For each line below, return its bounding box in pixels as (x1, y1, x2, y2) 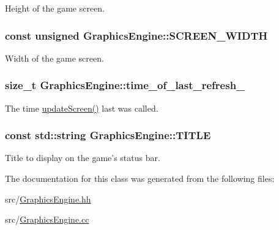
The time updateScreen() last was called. (5, 101, 158, 114)
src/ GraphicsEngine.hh (5, 192, 91, 205)
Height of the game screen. (5, 2, 105, 14)
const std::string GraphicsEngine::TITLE (5, 128, 211, 143)
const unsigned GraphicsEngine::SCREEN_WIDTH (5, 27, 268, 43)
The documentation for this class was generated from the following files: (5, 172, 275, 185)
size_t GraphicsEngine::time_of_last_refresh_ (5, 77, 245, 93)
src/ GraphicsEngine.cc (5, 213, 89, 226)
